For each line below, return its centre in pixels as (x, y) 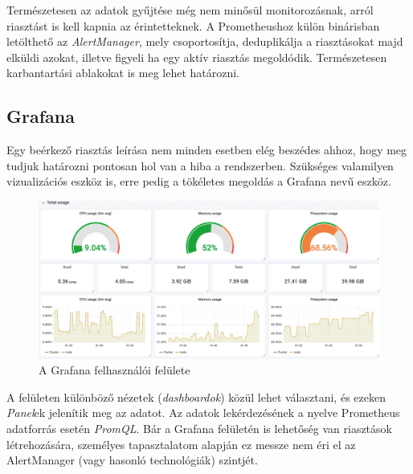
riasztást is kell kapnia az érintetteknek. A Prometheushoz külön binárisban (193, 25)
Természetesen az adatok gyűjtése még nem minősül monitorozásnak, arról (190, 10)
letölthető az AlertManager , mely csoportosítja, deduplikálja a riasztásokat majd (205, 41)
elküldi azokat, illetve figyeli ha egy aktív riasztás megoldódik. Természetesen (197, 57)
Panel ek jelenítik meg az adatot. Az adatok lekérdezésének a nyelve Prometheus (203, 413)
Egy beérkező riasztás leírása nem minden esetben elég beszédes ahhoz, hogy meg (207, 150)
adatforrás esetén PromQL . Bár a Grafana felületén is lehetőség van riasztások (199, 428)
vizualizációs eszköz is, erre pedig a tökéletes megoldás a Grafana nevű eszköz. (199, 181)
